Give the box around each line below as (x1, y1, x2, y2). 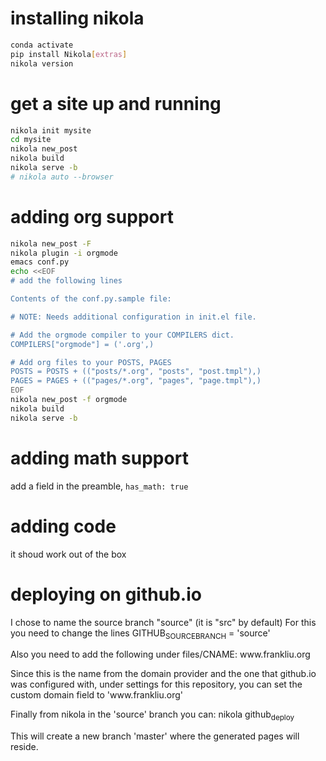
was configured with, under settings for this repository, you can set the (10, 678, 303, 691)
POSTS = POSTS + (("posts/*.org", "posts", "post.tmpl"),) (10, 367, 262, 377)
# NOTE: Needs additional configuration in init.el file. (10, 312, 257, 322)
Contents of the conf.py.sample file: (10, 294, 172, 304)
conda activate (10, 40, 74, 50)
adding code (10, 515, 117, 537)
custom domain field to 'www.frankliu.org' (10, 689, 183, 701)
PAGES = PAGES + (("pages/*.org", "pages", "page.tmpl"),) (10, 376, 262, 386)
